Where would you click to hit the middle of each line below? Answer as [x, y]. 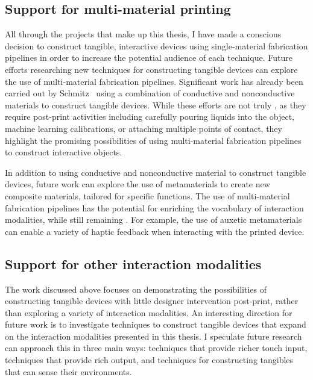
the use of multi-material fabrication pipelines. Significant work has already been [154, 81]
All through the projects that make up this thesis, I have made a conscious [143, 34]
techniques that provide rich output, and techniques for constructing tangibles [149, 360]
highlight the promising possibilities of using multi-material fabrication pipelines [153, 140]
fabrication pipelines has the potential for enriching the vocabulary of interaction [154, 207]
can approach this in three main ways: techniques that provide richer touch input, [156, 348]
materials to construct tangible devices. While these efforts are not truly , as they [156, 104]
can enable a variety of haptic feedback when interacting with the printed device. [155, 231]
